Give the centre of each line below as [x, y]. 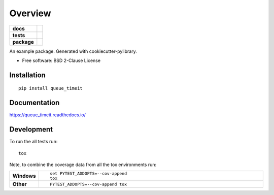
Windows [24, 176]
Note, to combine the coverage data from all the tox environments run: [83, 165]
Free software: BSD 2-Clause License [61, 60]
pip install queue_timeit [51, 88]
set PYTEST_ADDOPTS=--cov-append [88, 173]
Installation [27, 75]
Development [31, 129]
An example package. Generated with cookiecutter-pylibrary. [73, 51]
